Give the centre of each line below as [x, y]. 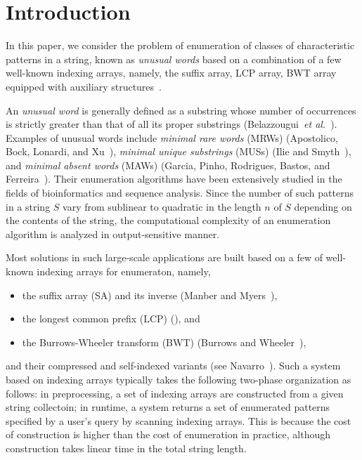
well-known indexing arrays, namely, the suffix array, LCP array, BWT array [171, 73]
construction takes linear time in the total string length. [126, 448]
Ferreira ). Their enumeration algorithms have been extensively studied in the [174, 179]
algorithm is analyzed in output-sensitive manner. [113, 234]
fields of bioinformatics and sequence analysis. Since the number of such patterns [180, 193]
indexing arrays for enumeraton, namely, [124, 271]
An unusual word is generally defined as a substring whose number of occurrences [181, 110]
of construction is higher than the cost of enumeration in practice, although [168, 434]
